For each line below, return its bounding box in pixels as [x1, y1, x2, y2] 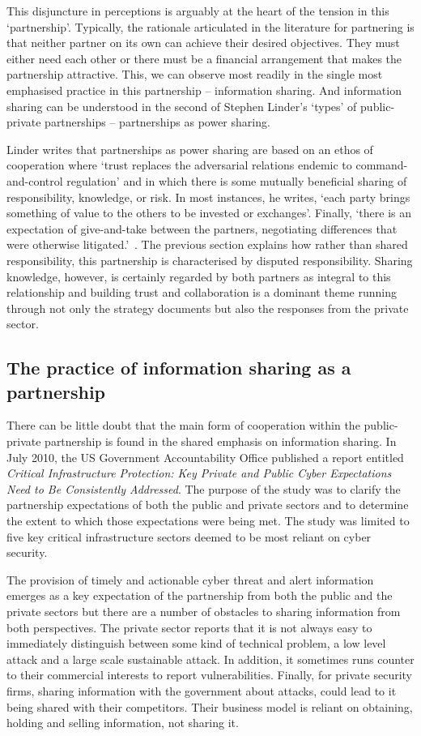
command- [355, 156, 408, 173]
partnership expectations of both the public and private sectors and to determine [6, 496, 409, 513]
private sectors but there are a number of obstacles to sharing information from [6, 603, 401, 619]
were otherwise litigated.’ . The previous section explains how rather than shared [6, 236, 408, 253]
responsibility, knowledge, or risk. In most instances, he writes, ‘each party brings [6, 188, 410, 205]
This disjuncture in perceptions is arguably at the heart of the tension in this [6, 2, 389, 19]
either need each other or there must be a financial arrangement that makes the [6, 49, 402, 66]
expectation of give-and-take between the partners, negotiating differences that [6, 220, 398, 237]
